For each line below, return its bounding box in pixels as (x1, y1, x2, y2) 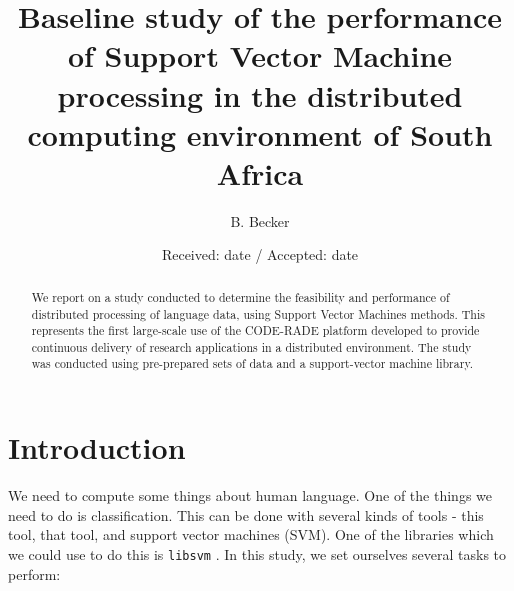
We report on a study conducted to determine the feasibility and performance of (31, 288, 450, 305)
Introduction (8, 427, 186, 468)
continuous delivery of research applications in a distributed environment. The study (31, 338, 472, 355)
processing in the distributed (57, 74, 463, 115)
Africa (216, 152, 304, 193)
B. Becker (230, 210, 290, 231)
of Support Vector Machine (67, 35, 453, 76)
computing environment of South (27, 113, 493, 154)
